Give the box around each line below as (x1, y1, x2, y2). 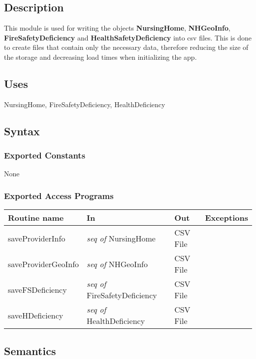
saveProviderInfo (8, 232, 65, 244)
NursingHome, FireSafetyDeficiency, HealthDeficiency (4, 99, 165, 109)
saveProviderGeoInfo (8, 258, 79, 270)
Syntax (4, 123, 40, 138)
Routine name (8, 212, 64, 224)
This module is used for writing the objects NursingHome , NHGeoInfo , (4, 23, 230, 33)
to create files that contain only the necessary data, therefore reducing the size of (4, 42, 249, 52)
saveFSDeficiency (8, 283, 67, 295)
